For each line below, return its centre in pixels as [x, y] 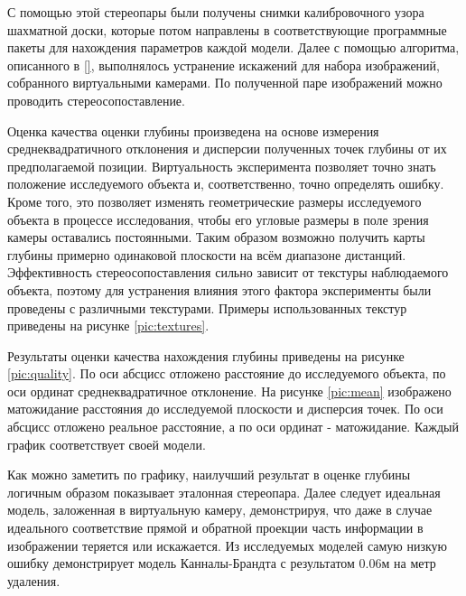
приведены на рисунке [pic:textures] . [108, 326]
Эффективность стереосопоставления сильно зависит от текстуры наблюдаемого [228, 272]
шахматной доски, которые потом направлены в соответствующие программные [227, 29]
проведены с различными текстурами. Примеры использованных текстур [207, 307]
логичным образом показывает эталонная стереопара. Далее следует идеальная [224, 492]
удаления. [34, 580]
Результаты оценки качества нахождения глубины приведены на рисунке [206, 355]
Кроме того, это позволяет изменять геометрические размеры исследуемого [214, 201]
